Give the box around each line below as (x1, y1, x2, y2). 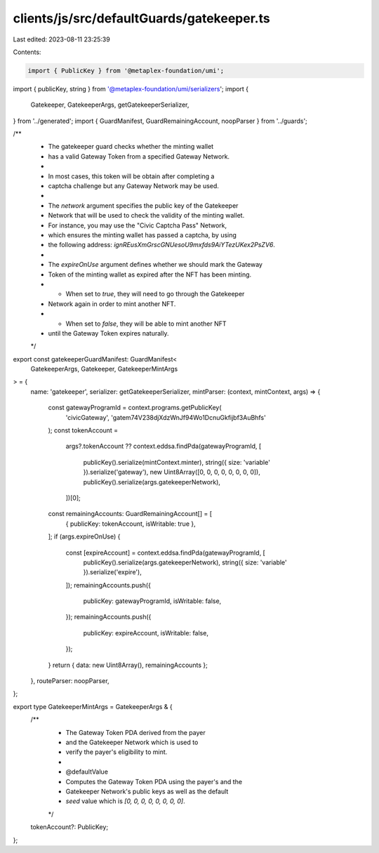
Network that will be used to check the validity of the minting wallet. (48, 211, 245, 220)
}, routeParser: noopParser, (30, 677, 109, 685)
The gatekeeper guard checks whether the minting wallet (48, 143, 214, 151)
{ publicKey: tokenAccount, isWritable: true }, (65, 520, 196, 528)
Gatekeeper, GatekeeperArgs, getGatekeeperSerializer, (30, 100, 189, 109)
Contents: (13, 48, 41, 56)
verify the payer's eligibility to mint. (65, 748, 168, 756)
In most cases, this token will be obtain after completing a (48, 172, 215, 180)
